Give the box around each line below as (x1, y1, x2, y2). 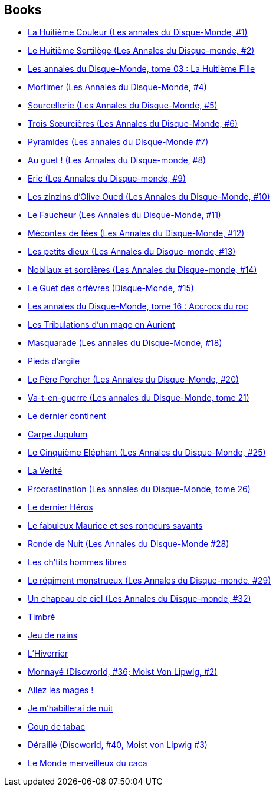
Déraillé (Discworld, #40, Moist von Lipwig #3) (28, 740, 208, 750)
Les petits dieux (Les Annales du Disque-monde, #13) (28, 246, 236, 257)
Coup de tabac (28, 721, 86, 732)
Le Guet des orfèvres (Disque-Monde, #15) (28, 283, 194, 294)
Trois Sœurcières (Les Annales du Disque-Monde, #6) (28, 118, 238, 129)
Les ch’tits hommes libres (28, 557, 127, 568)
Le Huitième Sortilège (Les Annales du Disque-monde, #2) (28, 45, 255, 56)
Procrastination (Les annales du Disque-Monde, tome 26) (28, 484, 251, 495)
